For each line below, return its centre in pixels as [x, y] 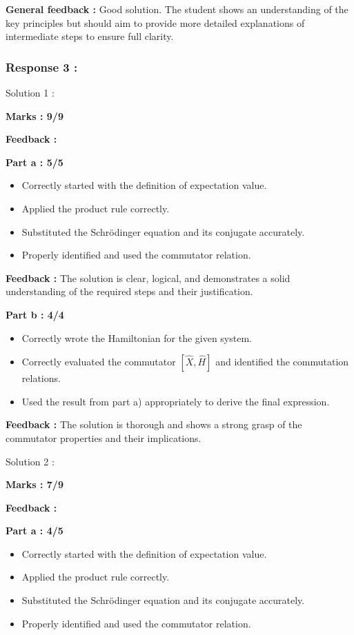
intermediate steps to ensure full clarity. [90, 36]
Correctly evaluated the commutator [99, 362]
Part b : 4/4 [35, 314]
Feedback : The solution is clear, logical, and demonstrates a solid [148, 278]
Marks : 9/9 [35, 115]
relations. [41, 378]
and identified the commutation [282, 362]
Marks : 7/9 [35, 484]
